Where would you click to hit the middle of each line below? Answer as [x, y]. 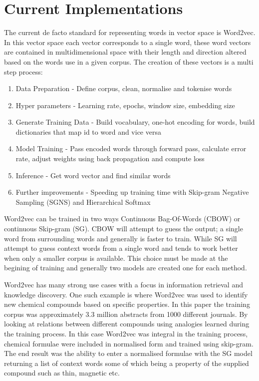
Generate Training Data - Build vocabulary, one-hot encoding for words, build [135, 122]
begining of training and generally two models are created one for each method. [126, 268]
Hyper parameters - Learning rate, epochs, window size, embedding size [125, 105]
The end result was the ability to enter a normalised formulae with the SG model [128, 353]
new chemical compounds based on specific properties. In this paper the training [127, 304]
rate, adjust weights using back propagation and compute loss [110, 158]
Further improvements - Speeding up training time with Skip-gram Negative [132, 192]
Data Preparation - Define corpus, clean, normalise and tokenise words [124, 88]
